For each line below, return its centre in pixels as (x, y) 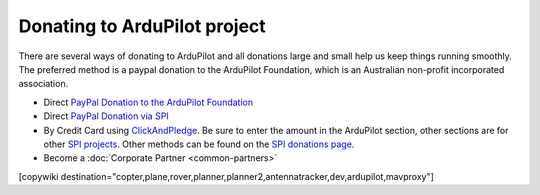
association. (43, 84)
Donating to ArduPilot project (142, 26)
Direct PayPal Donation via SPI (106, 116)
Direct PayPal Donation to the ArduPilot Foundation (148, 102)
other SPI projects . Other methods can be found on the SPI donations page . (199, 144)
